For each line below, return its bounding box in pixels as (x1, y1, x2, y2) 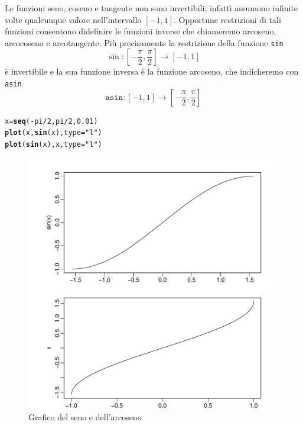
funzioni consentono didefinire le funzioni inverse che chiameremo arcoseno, (5, 25, 276, 37)
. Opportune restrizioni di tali (173, 13, 281, 25)
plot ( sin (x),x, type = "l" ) (5, 140, 102, 149)
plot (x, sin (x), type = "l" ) (5, 128, 102, 137)
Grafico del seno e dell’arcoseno (28, 411, 142, 423)
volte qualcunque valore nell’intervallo (5, 13, 142, 25)
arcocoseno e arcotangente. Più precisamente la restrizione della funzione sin (5, 36, 284, 49)
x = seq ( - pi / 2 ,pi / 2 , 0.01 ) (5, 117, 98, 125)
